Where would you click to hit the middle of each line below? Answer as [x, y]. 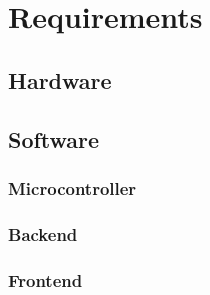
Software [54, 138]
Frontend [45, 279]
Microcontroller [72, 187]
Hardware [60, 79]
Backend [43, 233]
